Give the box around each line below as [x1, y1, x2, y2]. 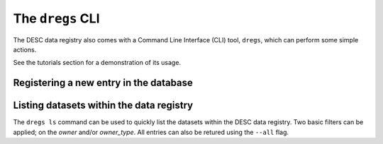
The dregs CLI [13, 11, 100, 26]
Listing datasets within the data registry [13, 100, 194, 112]
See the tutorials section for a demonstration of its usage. [13, 59, 181, 67]
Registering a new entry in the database [13, 77, 193, 89]
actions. [13, 45, 37, 54]
